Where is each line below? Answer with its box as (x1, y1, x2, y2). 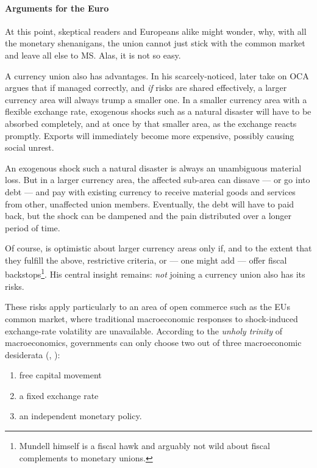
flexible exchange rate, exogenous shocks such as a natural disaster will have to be (5, 105, 312, 118)
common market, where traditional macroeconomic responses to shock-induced (5, 312, 298, 325)
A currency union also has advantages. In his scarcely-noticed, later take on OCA (5, 69, 309, 82)
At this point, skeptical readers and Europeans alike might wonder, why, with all (5, 24, 307, 37)
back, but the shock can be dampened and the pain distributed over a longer (5, 209, 292, 222)
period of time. (5, 221, 60, 234)
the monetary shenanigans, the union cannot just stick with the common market (5, 37, 305, 49)
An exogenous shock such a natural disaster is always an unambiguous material (5, 161, 302, 174)
